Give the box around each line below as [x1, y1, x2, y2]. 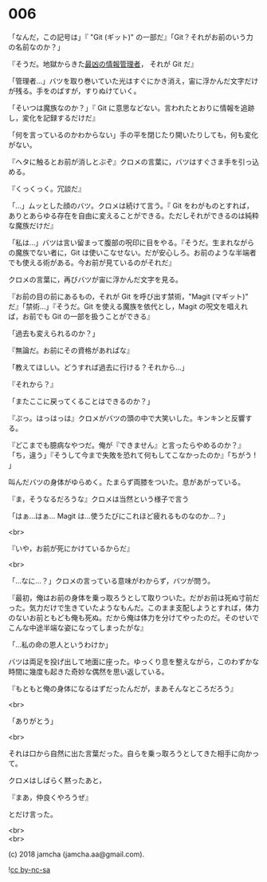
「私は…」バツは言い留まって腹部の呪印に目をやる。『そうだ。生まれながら [8, 237, 255, 247]
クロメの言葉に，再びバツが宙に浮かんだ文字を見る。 [8, 275, 183, 284]
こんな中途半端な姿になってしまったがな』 [8, 623, 147, 632]
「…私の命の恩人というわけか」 [8, 639, 113, 649]
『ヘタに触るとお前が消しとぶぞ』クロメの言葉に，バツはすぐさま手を [8, 156, 239, 166]
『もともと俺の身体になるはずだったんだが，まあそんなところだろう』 [8, 683, 238, 693]
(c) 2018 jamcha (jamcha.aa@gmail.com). [8, 849, 145, 859]
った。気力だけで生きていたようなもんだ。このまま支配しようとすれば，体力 [8, 603, 260, 612]
